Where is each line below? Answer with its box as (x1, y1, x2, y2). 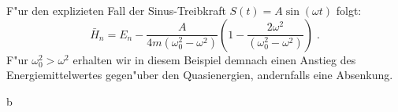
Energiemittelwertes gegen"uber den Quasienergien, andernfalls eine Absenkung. (6, 67, 393, 83)
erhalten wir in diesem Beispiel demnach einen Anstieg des (73, 51, 356, 67)
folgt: (336, 2, 362, 18)
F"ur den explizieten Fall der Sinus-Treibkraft (6, 2, 226, 18)
